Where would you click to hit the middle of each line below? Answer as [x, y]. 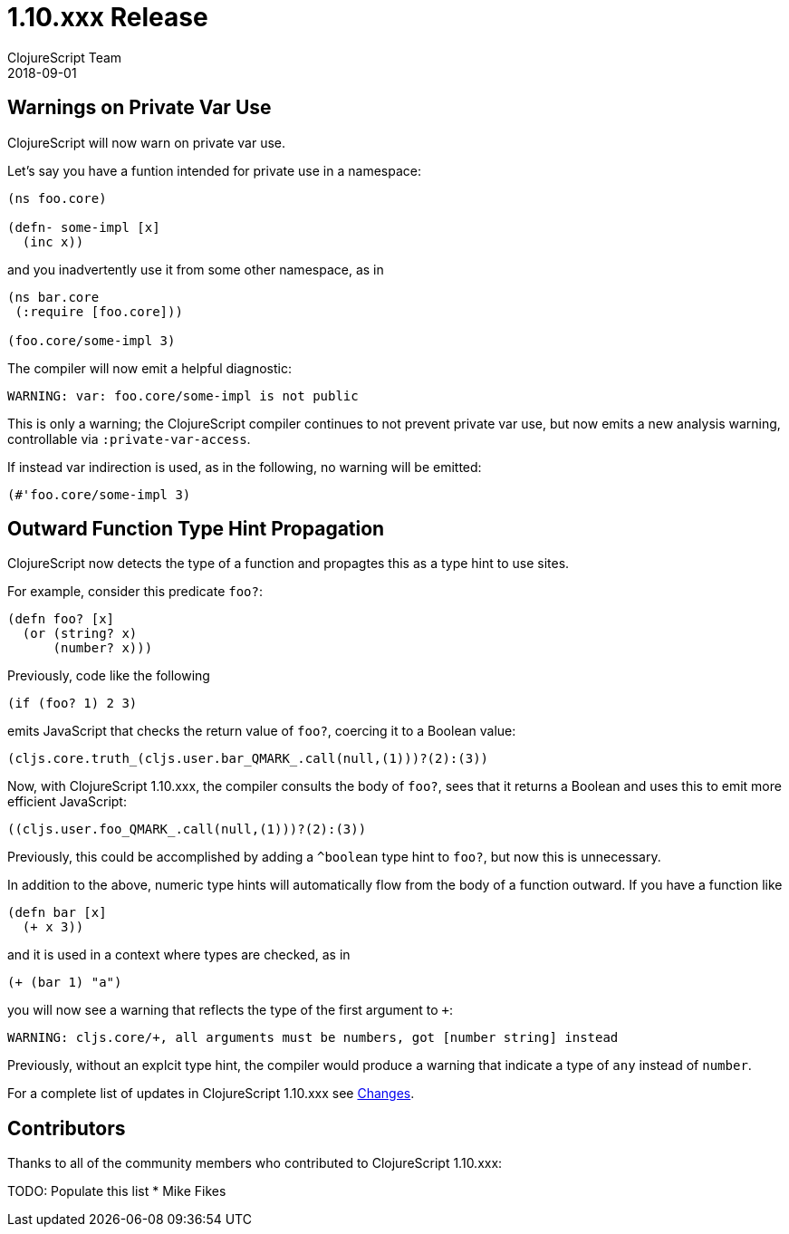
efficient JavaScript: [67, 802]
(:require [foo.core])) [99, 311]
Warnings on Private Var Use [140, 108]
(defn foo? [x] [61, 619]
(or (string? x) [80, 634]
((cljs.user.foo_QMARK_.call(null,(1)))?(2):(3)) [187, 829]
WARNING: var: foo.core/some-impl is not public [183, 395]
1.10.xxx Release [108, 17]
